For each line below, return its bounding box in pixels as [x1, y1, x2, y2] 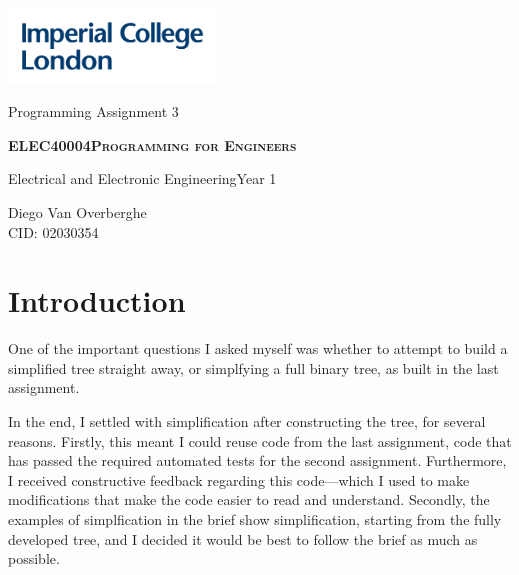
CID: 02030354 [8, 221, 99, 242]
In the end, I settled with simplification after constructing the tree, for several [8, 411, 486, 432]
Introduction [8, 280, 186, 321]
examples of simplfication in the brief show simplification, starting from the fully [8, 509, 502, 530]
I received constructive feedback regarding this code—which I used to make [8, 469, 470, 490]
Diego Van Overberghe [8, 201, 147, 222]
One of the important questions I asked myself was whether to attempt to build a [8, 338, 508, 359]
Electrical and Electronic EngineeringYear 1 [8, 168, 277, 189]
